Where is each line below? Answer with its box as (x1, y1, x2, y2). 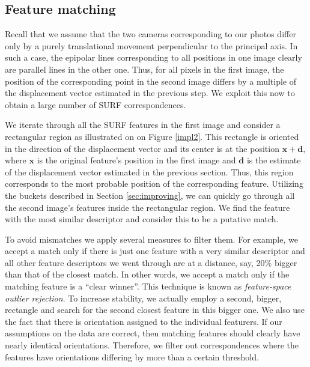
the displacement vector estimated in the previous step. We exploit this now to (5, 86, 295, 99)
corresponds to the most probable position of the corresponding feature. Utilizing (5, 177, 303, 190)
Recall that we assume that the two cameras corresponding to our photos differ (5, 28, 296, 40)
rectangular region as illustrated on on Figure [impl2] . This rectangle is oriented (5, 130, 299, 142)
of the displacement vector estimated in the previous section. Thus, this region (5, 165, 294, 178)
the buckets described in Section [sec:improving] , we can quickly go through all (5, 189, 295, 201)
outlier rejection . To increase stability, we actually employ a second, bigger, (5, 291, 282, 304)
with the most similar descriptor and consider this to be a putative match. (5, 213, 279, 225)
